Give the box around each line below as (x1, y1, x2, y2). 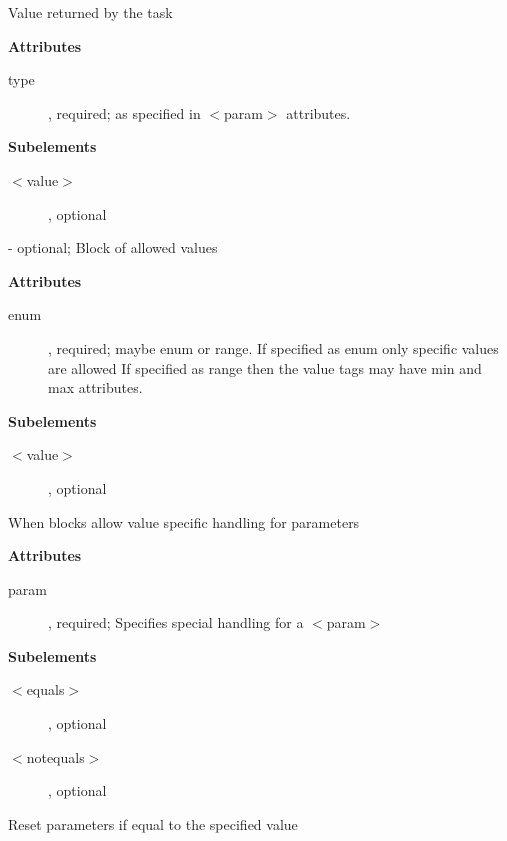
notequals (26, 746, 85, 767)
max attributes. (48, 377, 143, 398)
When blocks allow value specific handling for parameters (8, 511, 360, 532)
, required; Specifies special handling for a (48, 612, 304, 633)
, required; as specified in (48, 102, 201, 123)
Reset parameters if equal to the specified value (8, 813, 298, 834)
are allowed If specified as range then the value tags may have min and (48, 357, 482, 378)
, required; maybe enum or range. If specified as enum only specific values (48, 337, 499, 358)
